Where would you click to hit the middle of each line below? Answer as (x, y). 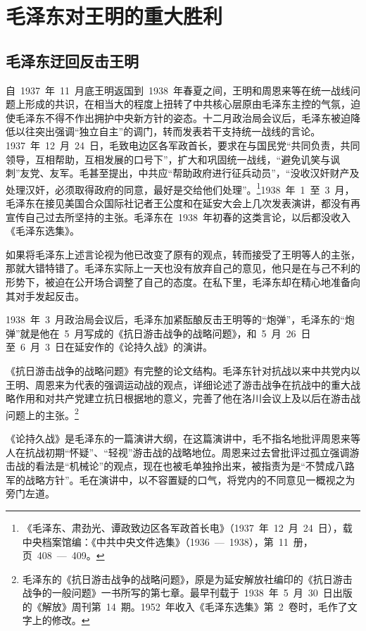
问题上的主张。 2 (42, 413)
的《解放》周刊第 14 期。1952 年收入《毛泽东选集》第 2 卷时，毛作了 (185, 606)
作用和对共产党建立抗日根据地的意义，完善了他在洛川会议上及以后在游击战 (188, 398)
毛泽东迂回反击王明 (72, 60)
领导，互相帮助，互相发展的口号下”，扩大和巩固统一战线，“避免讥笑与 (168, 159)
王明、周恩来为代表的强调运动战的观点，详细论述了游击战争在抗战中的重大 (178, 384)
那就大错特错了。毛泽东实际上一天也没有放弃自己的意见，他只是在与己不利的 (183, 268)
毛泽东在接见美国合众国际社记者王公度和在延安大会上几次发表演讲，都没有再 (183, 202)
